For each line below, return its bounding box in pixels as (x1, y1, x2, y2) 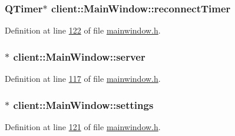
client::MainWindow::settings (13, 97, 154, 112)
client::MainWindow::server (13, 49, 145, 64)
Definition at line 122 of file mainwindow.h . (5, 24, 161, 37)
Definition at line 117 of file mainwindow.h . (5, 72, 161, 85)
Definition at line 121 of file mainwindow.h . (5, 120, 161, 132)
